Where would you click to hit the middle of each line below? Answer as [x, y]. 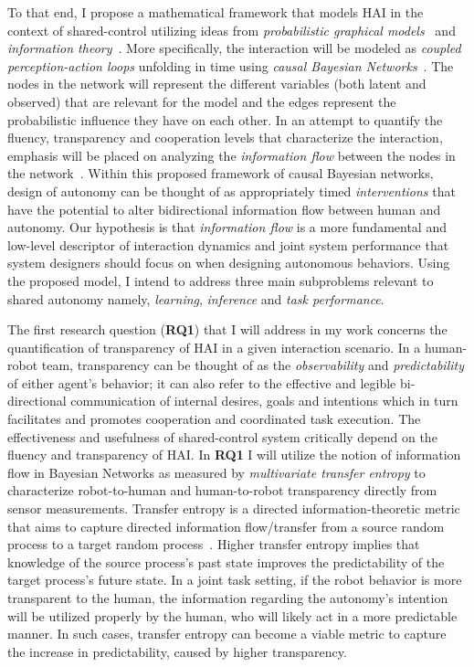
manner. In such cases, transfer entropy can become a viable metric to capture [227, 634]
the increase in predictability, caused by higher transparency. [177, 651]
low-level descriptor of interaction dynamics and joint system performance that [228, 244]
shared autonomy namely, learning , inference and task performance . [196, 298]
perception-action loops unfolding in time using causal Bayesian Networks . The [231, 65]
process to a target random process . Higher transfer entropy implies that [214, 544]
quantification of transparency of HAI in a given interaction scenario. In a [214, 347]
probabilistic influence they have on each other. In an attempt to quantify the [225, 119]
